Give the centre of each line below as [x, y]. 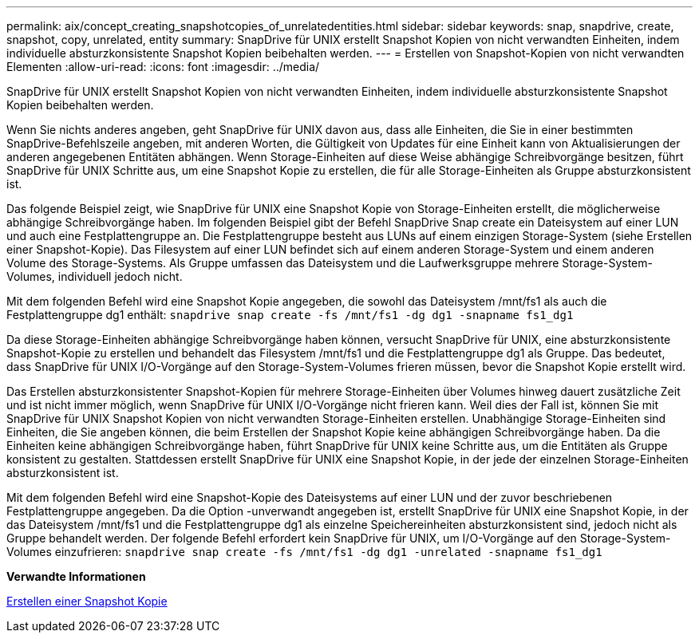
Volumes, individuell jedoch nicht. [95, 276]
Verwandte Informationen [76, 576]
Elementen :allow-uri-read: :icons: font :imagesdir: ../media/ [163, 67]
